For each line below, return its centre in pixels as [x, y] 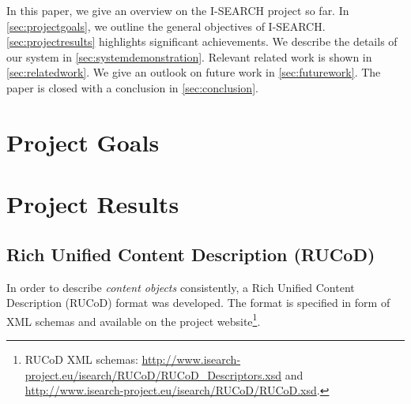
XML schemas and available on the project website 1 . [134, 320]
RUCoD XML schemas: [81, 359]
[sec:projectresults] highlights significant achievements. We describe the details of [202, 41]
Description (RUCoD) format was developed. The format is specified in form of [198, 303]
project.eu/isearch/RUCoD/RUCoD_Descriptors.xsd [153, 374]
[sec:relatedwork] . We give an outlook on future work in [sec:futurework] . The [194, 72]
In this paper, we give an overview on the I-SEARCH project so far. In [178, 10]
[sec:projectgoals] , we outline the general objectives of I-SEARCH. [166, 26]
